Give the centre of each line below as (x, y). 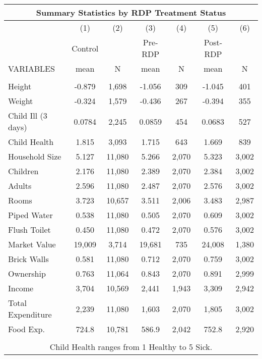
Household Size (35, 156)
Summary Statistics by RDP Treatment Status (131, 12)
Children (23, 171)
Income (21, 288)
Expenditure (30, 314)
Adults (20, 186)
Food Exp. (26, 329)
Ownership (27, 273)
